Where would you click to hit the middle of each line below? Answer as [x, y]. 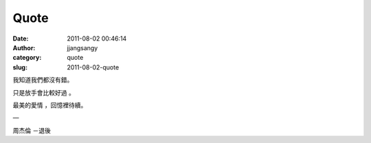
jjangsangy [82, 47]
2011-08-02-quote [93, 67]
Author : [24, 47]
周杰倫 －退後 [32, 130]
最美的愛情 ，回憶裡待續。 [50, 105]
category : [27, 58]
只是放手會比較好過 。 [44, 92]
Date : [21, 38]
